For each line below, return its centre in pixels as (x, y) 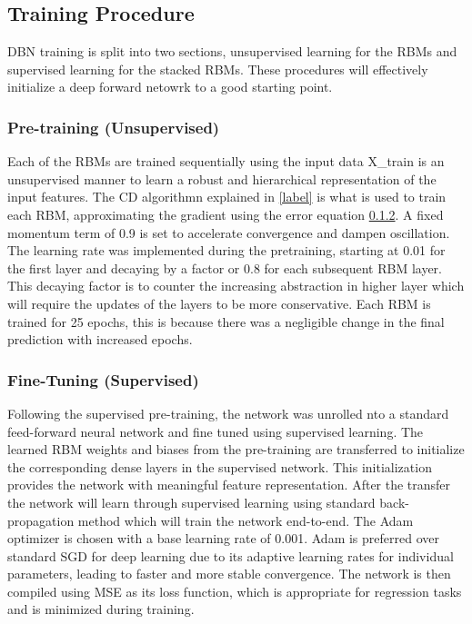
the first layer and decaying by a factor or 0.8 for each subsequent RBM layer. (225, 267)
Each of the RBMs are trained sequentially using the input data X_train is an (226, 161)
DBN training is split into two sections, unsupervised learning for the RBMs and (232, 51)
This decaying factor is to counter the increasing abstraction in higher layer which (236, 286)
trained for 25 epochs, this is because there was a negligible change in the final (226, 321)
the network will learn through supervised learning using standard (191, 502)
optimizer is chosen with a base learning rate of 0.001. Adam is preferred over (223, 538)
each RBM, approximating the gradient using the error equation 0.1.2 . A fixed (226, 214)
